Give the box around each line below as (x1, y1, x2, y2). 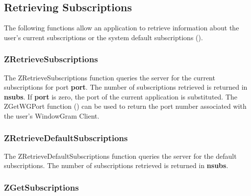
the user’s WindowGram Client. (4, 110, 100, 121)
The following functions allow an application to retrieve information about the (4, 23, 239, 33)
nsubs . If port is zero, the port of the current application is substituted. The (4, 91, 237, 101)
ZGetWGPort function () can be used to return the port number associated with (4, 101, 247, 111)
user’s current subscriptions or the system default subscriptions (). (4, 32, 203, 42)
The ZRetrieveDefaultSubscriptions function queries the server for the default (4, 150, 237, 161)
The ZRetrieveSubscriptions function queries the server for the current (4, 72, 215, 82)
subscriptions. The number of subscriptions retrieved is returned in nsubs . (4, 160, 228, 171)
